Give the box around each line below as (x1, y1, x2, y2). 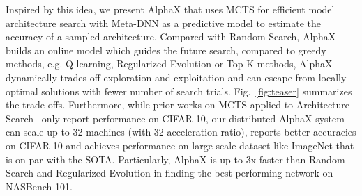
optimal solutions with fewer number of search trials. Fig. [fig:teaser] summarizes (6, 83, 352, 98)
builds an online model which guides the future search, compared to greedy (6, 42, 326, 57)
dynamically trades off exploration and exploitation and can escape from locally (6, 70, 347, 84)
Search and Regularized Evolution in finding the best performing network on (6, 165, 333, 180)
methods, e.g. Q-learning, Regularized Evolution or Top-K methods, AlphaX (6, 56, 333, 71)
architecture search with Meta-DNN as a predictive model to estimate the (6, 15, 322, 30)
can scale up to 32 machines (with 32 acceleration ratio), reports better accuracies (6, 124, 356, 139)
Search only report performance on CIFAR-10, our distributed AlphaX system (6, 111, 345, 125)
